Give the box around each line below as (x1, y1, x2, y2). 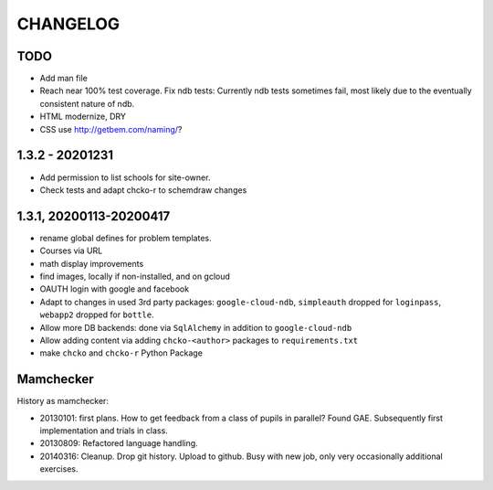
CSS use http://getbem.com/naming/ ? (39, 123, 183, 134)
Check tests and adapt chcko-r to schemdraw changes (39, 184, 247, 196)
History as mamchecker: (16, 396, 110, 407)
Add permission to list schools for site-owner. (39, 172, 211, 183)
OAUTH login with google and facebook (39, 283, 190, 294)
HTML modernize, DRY (39, 111, 127, 122)
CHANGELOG (16, 14, 121, 34)
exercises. (39, 463, 79, 474)
